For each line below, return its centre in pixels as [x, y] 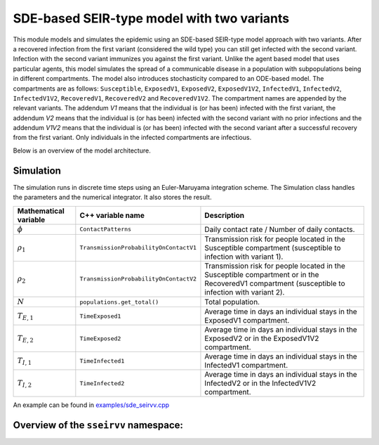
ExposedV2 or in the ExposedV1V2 [262, 339]
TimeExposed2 [100, 338]
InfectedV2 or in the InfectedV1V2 [260, 383]
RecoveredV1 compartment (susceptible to [275, 283]
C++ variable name [112, 215]
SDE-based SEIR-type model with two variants [151, 18]
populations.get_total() [119, 302]
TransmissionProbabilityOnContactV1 [138, 248]
